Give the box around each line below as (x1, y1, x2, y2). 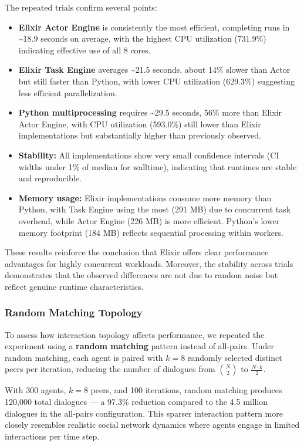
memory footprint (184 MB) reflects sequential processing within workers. (18, 226, 283, 238)
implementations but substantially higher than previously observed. (18, 129, 261, 141)
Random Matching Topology (5, 305, 143, 320)
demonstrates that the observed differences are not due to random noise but (5, 269, 278, 281)
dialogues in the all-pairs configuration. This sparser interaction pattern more (5, 407, 283, 419)
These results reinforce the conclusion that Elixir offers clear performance (5, 246, 269, 258)
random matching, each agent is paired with (5, 351, 163, 363)
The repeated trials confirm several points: (5, 1, 157, 13)
